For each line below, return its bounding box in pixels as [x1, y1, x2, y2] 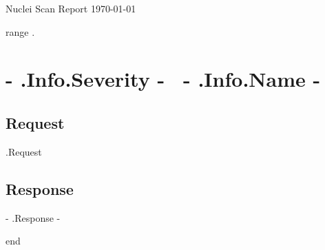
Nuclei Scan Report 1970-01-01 [6, 1, 136, 15]
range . [6, 24, 35, 39]
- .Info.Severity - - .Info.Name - [6, 65, 321, 93]
